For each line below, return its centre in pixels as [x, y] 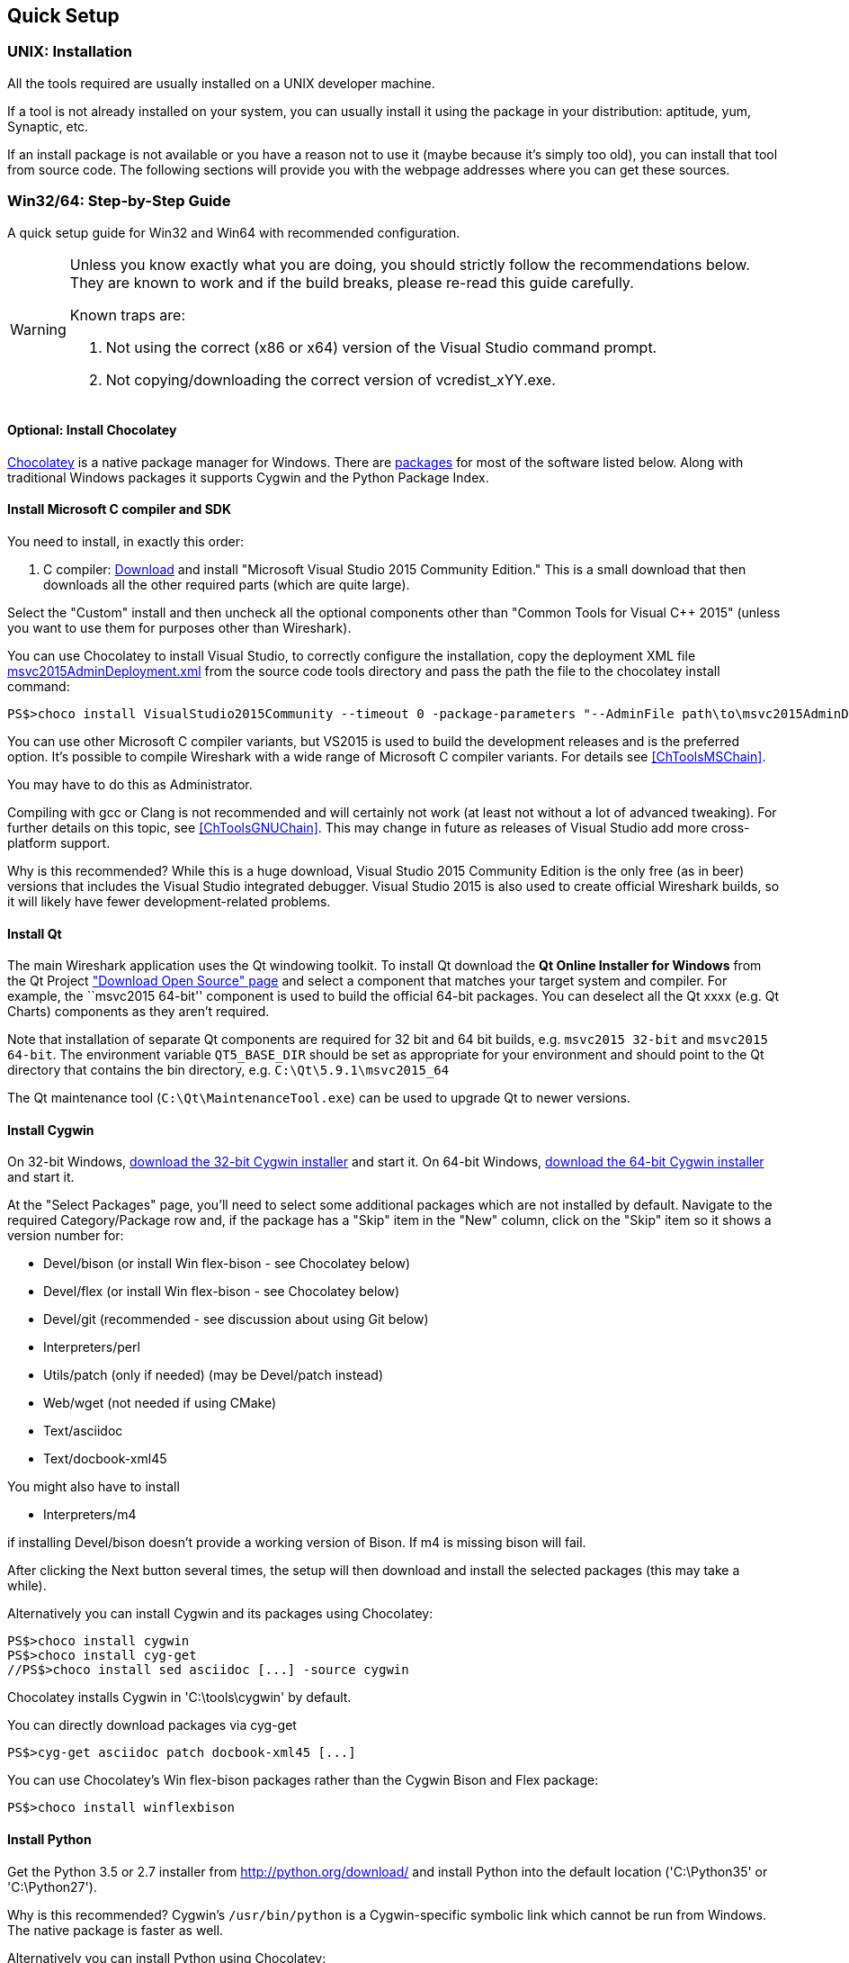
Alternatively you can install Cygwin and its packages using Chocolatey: [220, 1614]
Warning [38, 329]
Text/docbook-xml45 [105, 1459]
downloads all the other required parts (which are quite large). [227, 584]
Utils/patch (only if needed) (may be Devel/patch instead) [214, 1375]
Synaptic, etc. [48, 126]
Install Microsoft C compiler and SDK [119, 509]
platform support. [59, 842]
